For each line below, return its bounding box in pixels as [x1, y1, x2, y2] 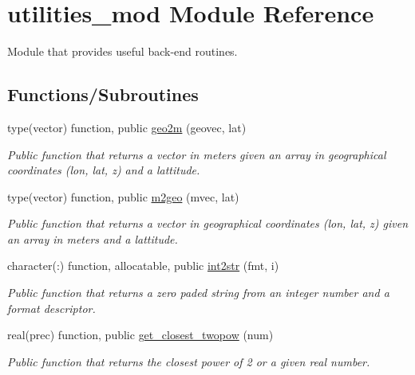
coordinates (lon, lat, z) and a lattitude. [7, 162, 200, 178]
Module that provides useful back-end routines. [7, 43, 238, 60]
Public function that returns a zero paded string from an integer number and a [7, 284, 389, 301]
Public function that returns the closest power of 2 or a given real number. [7, 353, 370, 369]
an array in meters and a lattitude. [7, 230, 178, 247]
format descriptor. [7, 299, 96, 316]
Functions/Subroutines [7, 82, 199, 107]
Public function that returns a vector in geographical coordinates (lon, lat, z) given [7, 215, 409, 232]
